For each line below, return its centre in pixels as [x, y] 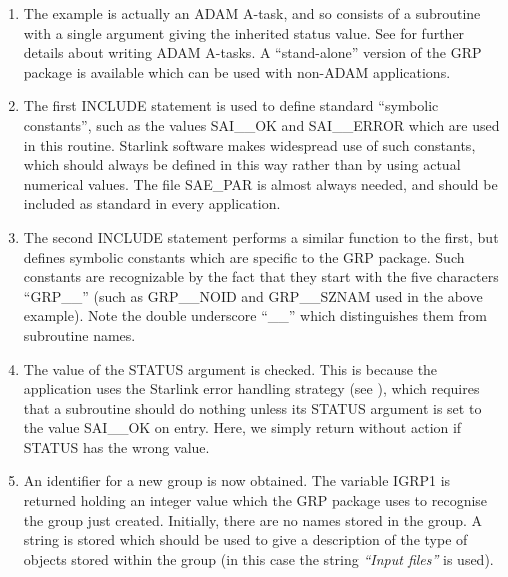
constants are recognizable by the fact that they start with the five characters [261, 276]
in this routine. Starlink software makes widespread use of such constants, [249, 144]
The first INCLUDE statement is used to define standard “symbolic [231, 105]
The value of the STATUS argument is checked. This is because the [230, 368]
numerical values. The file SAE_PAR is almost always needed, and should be [260, 183]
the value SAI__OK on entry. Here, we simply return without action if [242, 427]
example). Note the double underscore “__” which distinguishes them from [255, 315]
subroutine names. [79, 334]
